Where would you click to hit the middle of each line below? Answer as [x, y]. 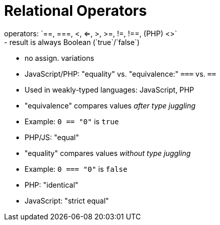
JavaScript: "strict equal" [67, 200]
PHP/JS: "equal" [52, 137]
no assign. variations [59, 58]
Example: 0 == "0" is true [72, 121]
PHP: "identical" [52, 185]
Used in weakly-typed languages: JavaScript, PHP [109, 89]
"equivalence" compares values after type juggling [110, 105]
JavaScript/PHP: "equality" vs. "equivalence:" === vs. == [120, 74]
